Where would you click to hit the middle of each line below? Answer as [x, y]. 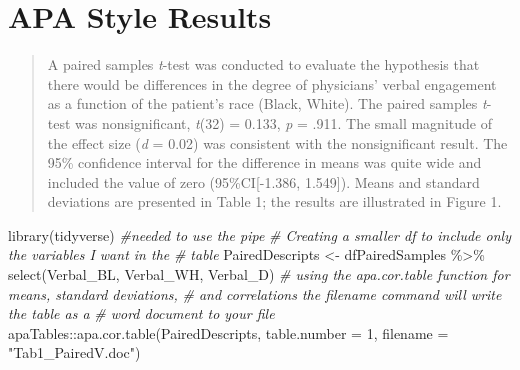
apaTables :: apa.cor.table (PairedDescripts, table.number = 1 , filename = [228, 332]
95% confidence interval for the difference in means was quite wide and [264, 162]
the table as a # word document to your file [141, 313]
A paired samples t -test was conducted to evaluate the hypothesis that [263, 64]
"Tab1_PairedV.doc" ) [74, 352]
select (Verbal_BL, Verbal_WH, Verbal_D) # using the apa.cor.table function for [259, 274]
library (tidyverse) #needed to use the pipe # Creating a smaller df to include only [259, 234]
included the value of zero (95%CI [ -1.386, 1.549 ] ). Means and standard [263, 181]
